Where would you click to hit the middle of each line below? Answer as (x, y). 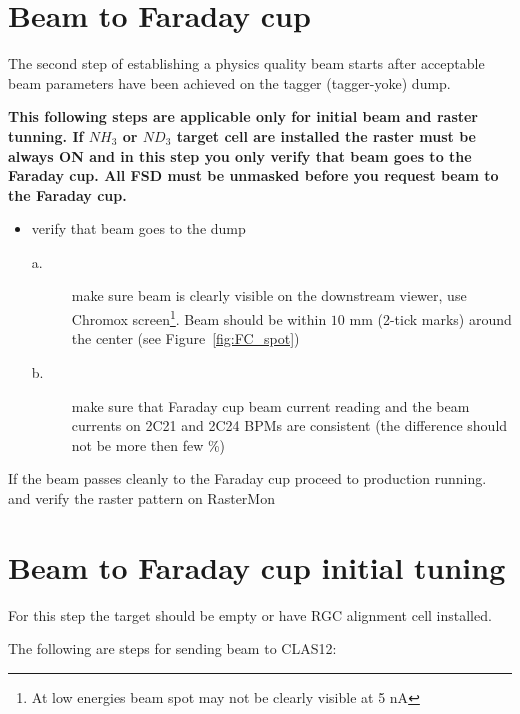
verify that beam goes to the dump (138, 228)
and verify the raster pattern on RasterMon (141, 497)
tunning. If (46, 135)
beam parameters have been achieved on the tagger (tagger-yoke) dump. (229, 82)
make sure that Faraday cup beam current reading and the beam (270, 405)
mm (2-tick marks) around (430, 318)
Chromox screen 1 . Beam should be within (199, 317)
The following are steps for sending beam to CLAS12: (172, 648)
